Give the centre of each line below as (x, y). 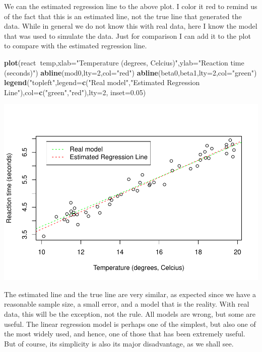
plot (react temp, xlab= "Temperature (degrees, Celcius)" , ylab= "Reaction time (124, 62)
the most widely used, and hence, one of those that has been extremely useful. (125, 334)
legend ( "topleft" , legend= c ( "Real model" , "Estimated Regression (102, 82)
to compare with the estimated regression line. (76, 46)
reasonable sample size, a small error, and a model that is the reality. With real (127, 304)
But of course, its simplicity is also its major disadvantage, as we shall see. (119, 343)
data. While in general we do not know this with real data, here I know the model (131, 26)
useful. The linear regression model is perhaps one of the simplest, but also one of (130, 324)
